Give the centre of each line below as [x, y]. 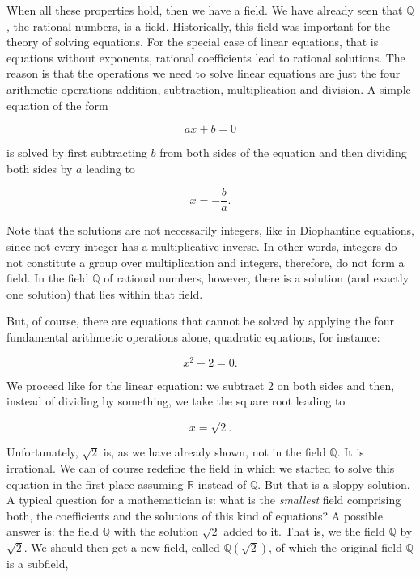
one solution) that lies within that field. [105, 293]
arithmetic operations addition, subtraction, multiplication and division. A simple [209, 89]
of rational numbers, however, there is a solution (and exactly [257, 278]
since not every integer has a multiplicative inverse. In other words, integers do [202, 246]
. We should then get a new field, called [122, 547]
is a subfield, [38, 563]
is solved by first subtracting [77, 153]
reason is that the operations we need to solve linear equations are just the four [204, 73]
